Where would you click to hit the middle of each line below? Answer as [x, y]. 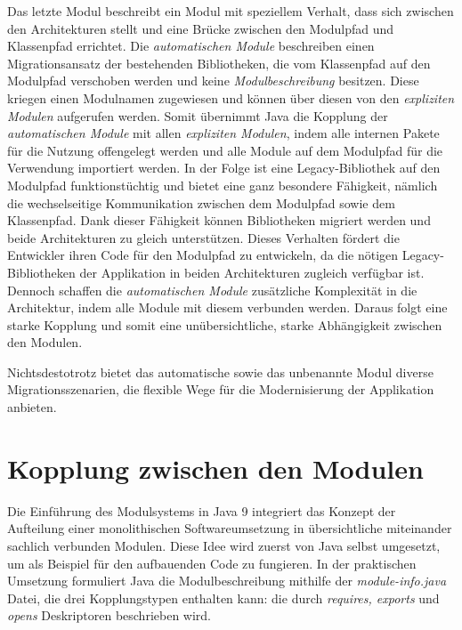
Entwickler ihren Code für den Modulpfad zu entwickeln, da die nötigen [203, 255]
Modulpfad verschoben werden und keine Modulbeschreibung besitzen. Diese [213, 81]
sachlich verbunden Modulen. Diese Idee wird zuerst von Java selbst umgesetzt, [224, 545]
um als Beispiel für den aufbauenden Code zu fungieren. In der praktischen [212, 563]
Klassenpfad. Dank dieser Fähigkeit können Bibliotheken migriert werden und [219, 220]
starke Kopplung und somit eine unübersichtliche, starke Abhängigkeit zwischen [225, 324]
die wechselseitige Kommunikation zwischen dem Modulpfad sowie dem [201, 202]
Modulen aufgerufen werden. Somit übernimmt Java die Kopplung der [198, 115]
